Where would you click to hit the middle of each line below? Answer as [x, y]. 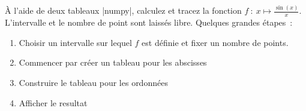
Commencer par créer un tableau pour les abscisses [113, 62]
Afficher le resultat [53, 102]
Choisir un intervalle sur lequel [75, 42]
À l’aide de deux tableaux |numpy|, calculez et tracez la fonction [123, 10]
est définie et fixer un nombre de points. [215, 42]
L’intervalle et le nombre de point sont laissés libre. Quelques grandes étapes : [149, 22]
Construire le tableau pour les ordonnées [93, 82]
